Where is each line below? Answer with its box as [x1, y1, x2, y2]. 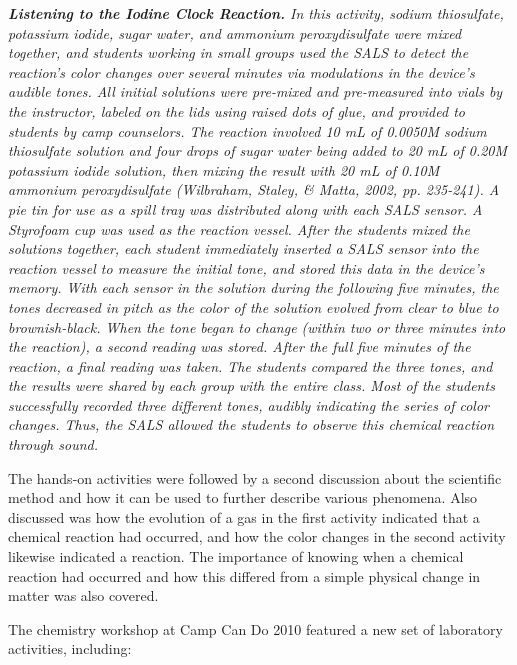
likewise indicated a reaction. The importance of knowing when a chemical [8, 546, 464, 567]
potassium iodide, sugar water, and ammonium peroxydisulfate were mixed [8, 22, 462, 43]
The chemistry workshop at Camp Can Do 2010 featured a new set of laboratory [8, 618, 503, 639]
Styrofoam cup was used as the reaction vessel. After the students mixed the [8, 218, 470, 239]
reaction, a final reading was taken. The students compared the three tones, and [8, 355, 493, 376]
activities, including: [8, 638, 132, 659]
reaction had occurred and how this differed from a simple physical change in [8, 565, 481, 586]
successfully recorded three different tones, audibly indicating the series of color [8, 394, 489, 415]
